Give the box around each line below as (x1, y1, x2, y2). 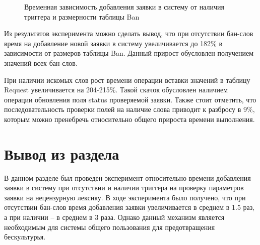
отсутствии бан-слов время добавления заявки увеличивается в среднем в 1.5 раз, (4, 202, 255, 212)
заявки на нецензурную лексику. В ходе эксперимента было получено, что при (4, 192, 246, 202)
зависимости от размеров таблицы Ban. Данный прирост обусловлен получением (4, 48, 254, 58)
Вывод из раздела (4, 143, 119, 164)
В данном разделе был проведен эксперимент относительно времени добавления (4, 172, 251, 183)
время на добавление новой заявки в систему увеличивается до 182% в (4, 38, 222, 48)
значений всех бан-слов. (4, 57, 78, 68)
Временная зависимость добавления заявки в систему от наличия (24, 2, 224, 12)
